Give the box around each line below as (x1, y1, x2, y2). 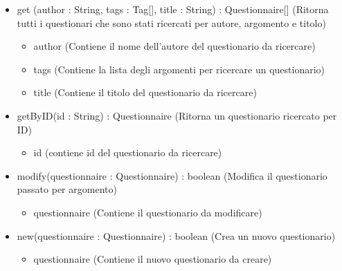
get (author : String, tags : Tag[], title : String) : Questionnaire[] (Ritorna (17, 2, 329, 16)
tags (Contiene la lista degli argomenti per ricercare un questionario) (33, 62, 325, 76)
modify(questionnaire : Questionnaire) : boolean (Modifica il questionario (17, 168, 327, 183)
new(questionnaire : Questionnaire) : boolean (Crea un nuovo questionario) (17, 228, 336, 243)
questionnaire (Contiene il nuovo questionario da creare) (33, 252, 272, 266)
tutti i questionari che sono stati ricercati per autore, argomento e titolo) (17, 15, 326, 30)
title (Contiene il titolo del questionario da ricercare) (33, 85, 257, 100)
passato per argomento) (17, 182, 117, 196)
